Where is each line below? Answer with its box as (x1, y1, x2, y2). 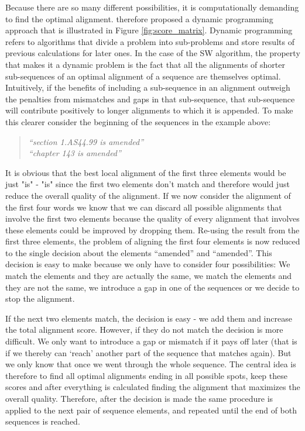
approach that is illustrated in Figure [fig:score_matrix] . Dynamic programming (5, 24, 293, 36)
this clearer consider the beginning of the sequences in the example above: (5, 115, 271, 127)
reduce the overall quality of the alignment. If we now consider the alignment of (5, 189, 291, 201)
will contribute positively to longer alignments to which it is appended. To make (5, 104, 293, 116)
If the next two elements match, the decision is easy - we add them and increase (5, 312, 292, 324)
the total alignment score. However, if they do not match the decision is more (5, 323, 283, 336)
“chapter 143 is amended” (28, 147, 121, 159)
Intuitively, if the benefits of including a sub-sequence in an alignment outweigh (5, 81, 290, 94)
